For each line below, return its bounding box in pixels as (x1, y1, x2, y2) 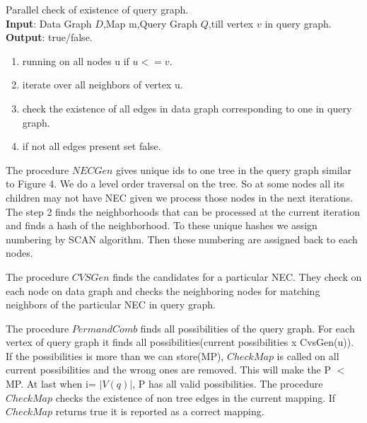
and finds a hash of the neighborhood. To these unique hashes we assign (6, 218, 318, 233)
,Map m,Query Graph (103, 16, 198, 30)
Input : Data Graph (6, 16, 92, 30)
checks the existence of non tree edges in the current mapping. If (55, 390, 336, 405)
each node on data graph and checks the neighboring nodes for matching (6, 283, 320, 298)
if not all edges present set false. (22, 139, 161, 153)
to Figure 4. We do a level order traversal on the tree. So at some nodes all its (6, 176, 344, 191)
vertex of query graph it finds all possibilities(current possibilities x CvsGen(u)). (6, 335, 354, 349)
